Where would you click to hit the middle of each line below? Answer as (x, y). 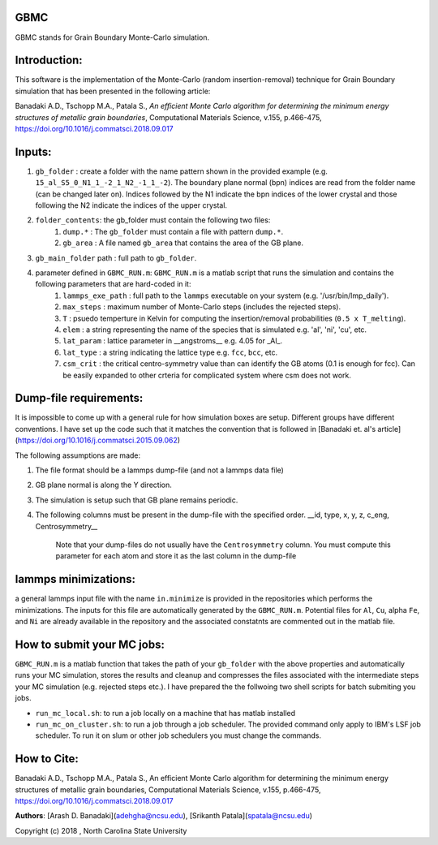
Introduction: (49, 60)
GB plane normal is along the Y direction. (103, 485)
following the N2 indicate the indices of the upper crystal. (131, 205)
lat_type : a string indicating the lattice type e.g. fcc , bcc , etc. (170, 352)
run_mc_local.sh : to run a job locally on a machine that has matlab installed (165, 713)
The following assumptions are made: (78, 455)
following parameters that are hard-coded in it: (113, 284)
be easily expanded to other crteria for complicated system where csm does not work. (207, 375)
